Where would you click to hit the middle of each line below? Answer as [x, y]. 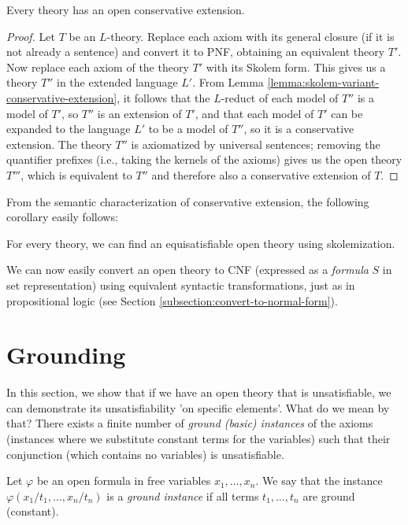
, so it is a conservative [299, 129]
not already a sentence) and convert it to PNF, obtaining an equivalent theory [196, 52]
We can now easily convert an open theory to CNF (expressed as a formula [187, 270]
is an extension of [139, 113]
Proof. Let [31, 36]
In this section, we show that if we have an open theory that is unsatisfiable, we [199, 392]
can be [347, 113]
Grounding [66, 355]
